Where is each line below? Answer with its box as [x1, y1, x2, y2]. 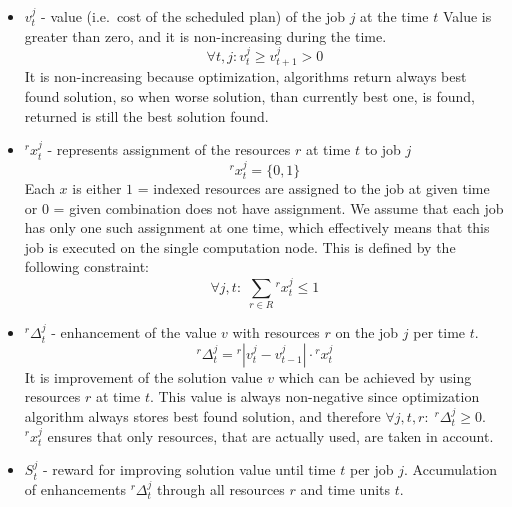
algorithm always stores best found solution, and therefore [24, 405, 381, 426]
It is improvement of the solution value [24, 366, 263, 387]
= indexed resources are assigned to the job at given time [137, 178, 490, 199]
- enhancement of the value [51, 322, 217, 343]
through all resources [157, 478, 285, 499]
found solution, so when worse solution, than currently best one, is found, [24, 86, 475, 107]
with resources [232, 322, 320, 343]
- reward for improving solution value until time [42, 459, 336, 480]
